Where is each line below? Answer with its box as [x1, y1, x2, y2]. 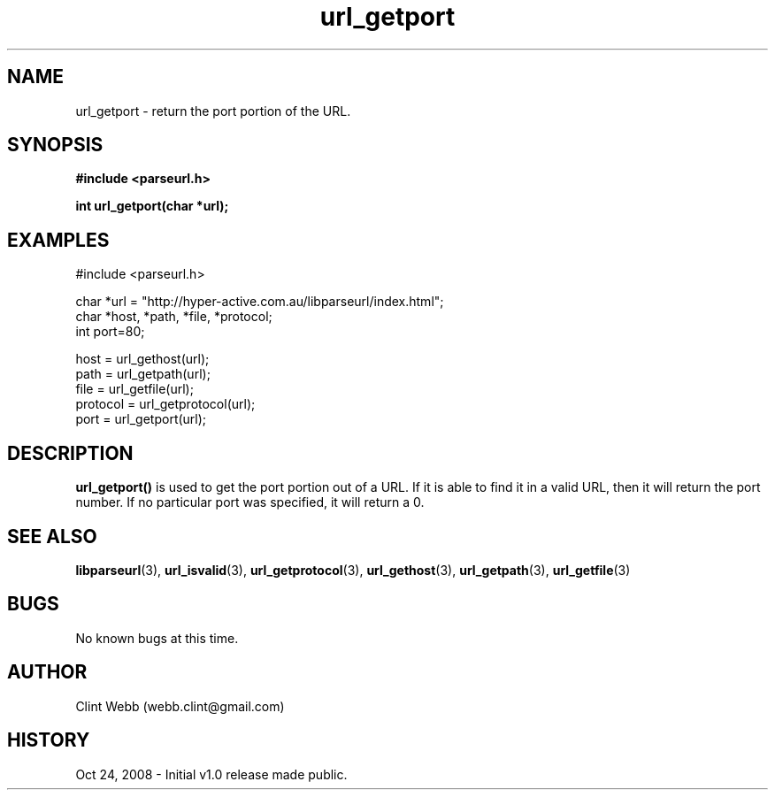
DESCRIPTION [7, 441, 134, 464]
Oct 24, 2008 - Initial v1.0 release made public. [75, 766, 348, 782]
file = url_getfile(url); [75, 381, 194, 397]
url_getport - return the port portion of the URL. [75, 103, 351, 119]
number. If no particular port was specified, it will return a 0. [75, 494, 425, 510]
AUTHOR [7, 661, 88, 684]
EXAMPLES [7, 228, 110, 251]
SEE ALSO [7, 525, 97, 548]
